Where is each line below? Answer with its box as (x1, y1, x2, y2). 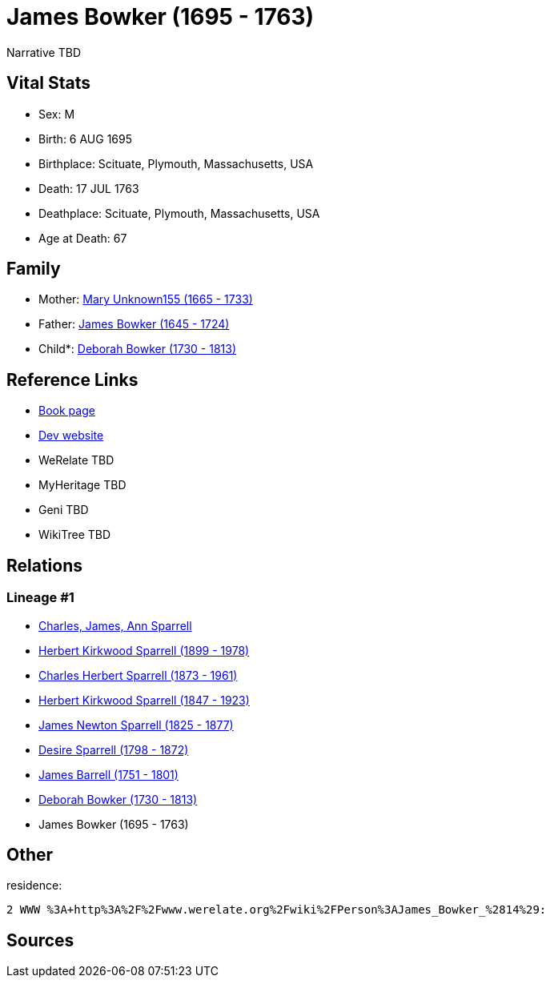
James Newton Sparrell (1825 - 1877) (38, 717, 234, 732)
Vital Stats (6, 73, 91, 94)
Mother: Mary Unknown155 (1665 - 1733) (38, 292, 253, 307)
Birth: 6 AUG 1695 (38, 131, 133, 146)
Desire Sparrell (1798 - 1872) (38, 742, 189, 757)
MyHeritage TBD (38, 478, 126, 492)
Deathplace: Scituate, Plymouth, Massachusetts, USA (38, 206, 320, 220)
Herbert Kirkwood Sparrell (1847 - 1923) (38, 693, 250, 707)
